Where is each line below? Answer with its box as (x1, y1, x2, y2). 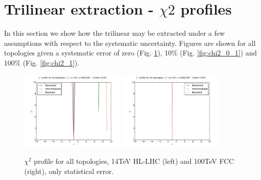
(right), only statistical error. (24, 165, 114, 176)
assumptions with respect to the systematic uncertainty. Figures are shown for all (4, 37, 256, 48)
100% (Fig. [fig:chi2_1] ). (4, 57, 80, 68)
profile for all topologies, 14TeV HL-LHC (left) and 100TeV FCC (34, 156, 234, 166)
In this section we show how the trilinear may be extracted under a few (4, 28, 225, 38)
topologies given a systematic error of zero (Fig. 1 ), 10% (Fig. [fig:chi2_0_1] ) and (4, 47, 257, 58)
